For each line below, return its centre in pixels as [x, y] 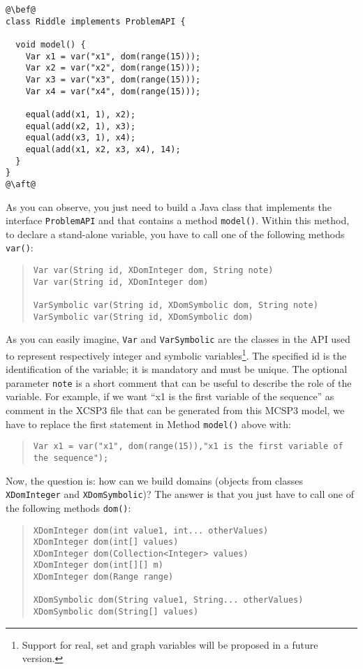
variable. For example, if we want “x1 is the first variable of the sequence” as [170, 396]
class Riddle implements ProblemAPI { [96, 21]
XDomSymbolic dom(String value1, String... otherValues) [168, 600]
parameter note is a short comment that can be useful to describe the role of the [179, 382]
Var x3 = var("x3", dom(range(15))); [113, 79]
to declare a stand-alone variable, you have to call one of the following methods [175, 234]
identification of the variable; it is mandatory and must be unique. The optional [177, 369]
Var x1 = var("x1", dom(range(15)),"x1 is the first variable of [188, 447]
